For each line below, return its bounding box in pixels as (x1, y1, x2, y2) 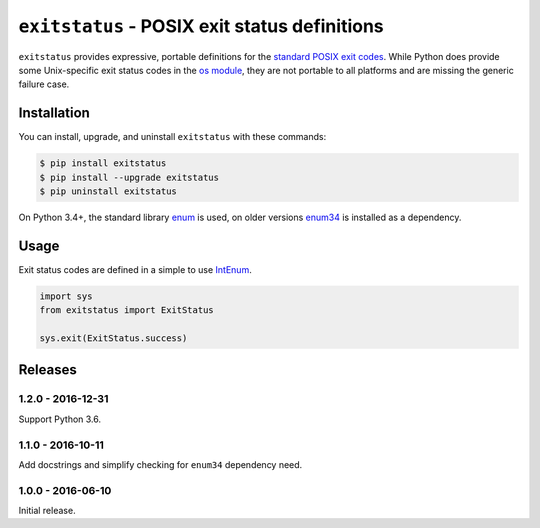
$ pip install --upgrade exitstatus (39, 171, 220, 183)
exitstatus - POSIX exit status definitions (18, 15, 384, 37)
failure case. (18, 78, 70, 90)
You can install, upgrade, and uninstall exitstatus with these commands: (18, 131, 327, 143)
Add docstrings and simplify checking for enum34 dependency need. (18, 458, 303, 470)
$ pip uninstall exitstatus (39, 186, 177, 197)
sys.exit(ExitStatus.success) (39, 333, 188, 344)
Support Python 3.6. (18, 413, 102, 425)
